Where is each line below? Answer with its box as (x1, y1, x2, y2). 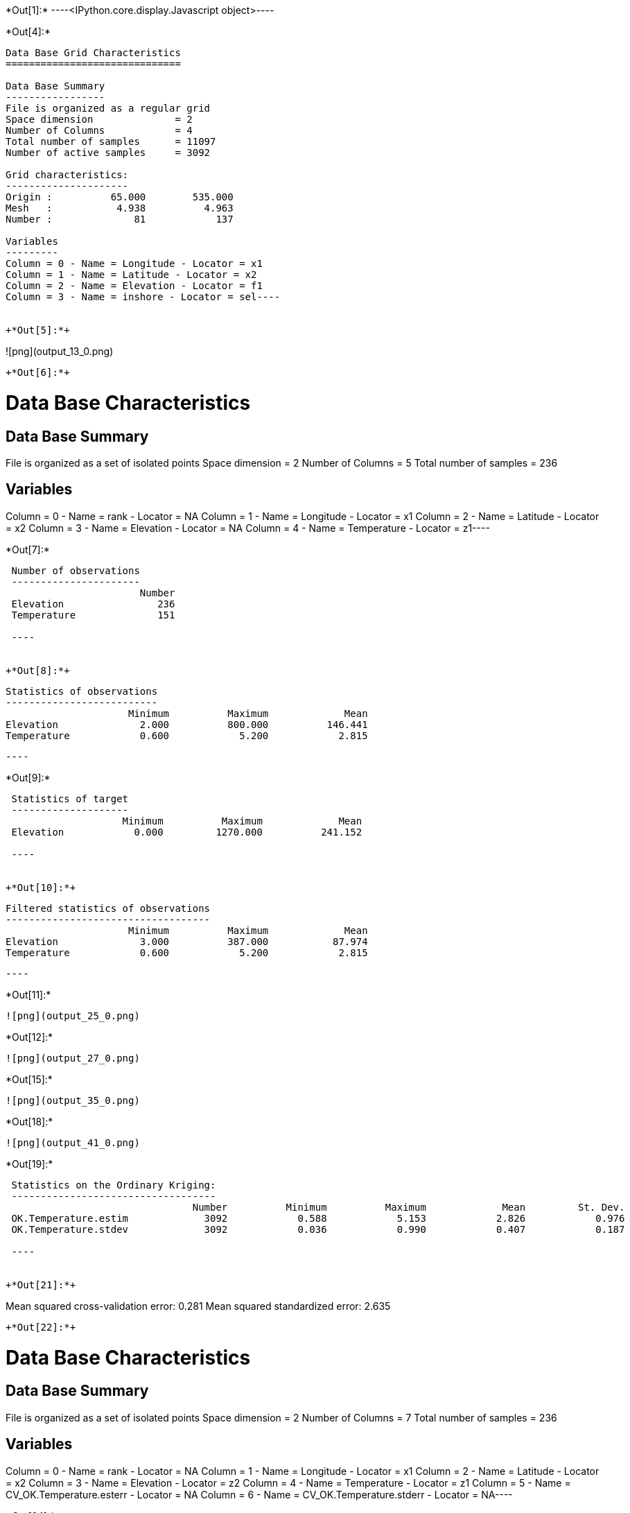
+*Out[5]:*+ (6, 325, 70, 336)
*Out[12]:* (6, 1030, 53, 1043)
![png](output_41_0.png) (6, 1136, 140, 1148)
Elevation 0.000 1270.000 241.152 (11, 826, 362, 838)
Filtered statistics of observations (6, 902, 211, 914)
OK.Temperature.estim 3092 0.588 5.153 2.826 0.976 (11, 1212, 625, 1224)
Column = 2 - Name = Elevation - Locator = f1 (6, 280, 263, 291)
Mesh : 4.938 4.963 (6, 202, 234, 214)
